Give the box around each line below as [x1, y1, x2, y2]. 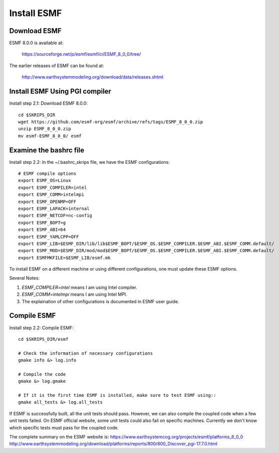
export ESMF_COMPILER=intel [18, 184, 87, 190]
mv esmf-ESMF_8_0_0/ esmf [18, 133, 82, 139]
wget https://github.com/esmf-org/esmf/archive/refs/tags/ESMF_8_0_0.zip [18, 119, 203, 125]
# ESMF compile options [18, 171, 77, 176]
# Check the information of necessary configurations [18, 350, 153, 356]
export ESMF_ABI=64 [18, 227, 66, 233]
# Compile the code [18, 371, 66, 377]
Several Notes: [9, 275, 40, 281]
